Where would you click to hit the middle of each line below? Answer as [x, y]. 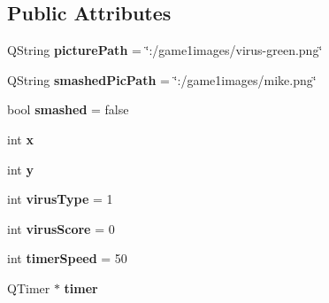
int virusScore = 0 [61, 228]
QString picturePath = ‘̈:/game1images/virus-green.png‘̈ [165, 50]
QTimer [29, 287]
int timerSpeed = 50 [67, 258]
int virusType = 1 [60, 199]
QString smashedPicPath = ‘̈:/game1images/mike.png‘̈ [162, 79]
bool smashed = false [68, 109]
